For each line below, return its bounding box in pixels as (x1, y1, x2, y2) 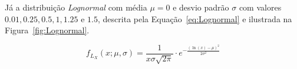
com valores (239, 1, 282, 13)
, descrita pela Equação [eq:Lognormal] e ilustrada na (98, 12, 292, 25)
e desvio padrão (173, 1, 229, 13)
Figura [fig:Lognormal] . (5, 24, 90, 36)
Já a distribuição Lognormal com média (5, 1, 147, 13)
